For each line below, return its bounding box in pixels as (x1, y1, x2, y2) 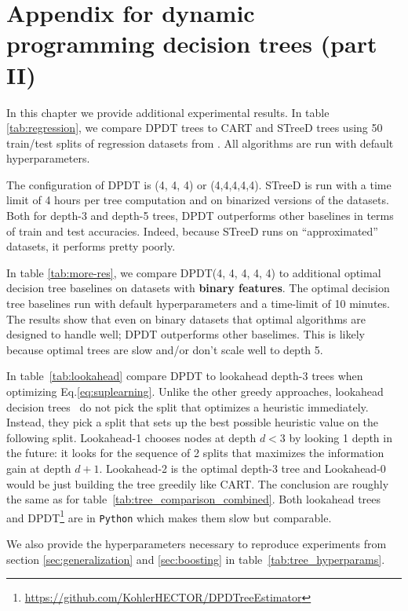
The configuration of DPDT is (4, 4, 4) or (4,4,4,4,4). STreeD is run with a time (6, 176, 392, 192)
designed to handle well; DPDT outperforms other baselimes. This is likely (6, 326, 365, 342)
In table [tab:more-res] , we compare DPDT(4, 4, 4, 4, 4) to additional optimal (6, 264, 381, 280)
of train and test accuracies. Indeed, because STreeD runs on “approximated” (6, 222, 378, 239)
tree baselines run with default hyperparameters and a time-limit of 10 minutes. (6, 295, 390, 312)
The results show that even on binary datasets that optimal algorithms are (6, 310, 366, 327)
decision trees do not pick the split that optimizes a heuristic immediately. (6, 398, 369, 415)
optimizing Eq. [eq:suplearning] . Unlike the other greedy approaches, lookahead (6, 383, 384, 399)
